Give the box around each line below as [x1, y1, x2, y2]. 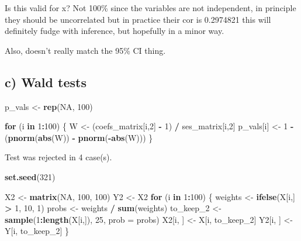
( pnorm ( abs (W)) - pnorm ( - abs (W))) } [5, 131, 153, 143]
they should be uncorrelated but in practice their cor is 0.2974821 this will [5, 13, 271, 25]
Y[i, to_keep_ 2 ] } [5, 225, 70, 237]
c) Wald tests [5, 73, 87, 91]
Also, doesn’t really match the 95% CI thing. [5, 44, 166, 56]
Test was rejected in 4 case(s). [5, 151, 112, 163]
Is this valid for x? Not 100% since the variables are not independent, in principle [5, 2, 296, 13]
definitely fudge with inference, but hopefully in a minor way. [5, 25, 224, 37]
